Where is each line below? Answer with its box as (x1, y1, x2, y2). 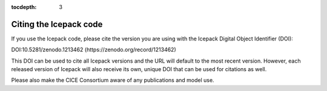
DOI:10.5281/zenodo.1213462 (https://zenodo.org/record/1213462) (11, 46, 177, 54)
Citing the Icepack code (11, 19, 103, 30)
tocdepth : (11, 4, 37, 10)
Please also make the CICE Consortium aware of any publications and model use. (11, 77, 214, 84)
